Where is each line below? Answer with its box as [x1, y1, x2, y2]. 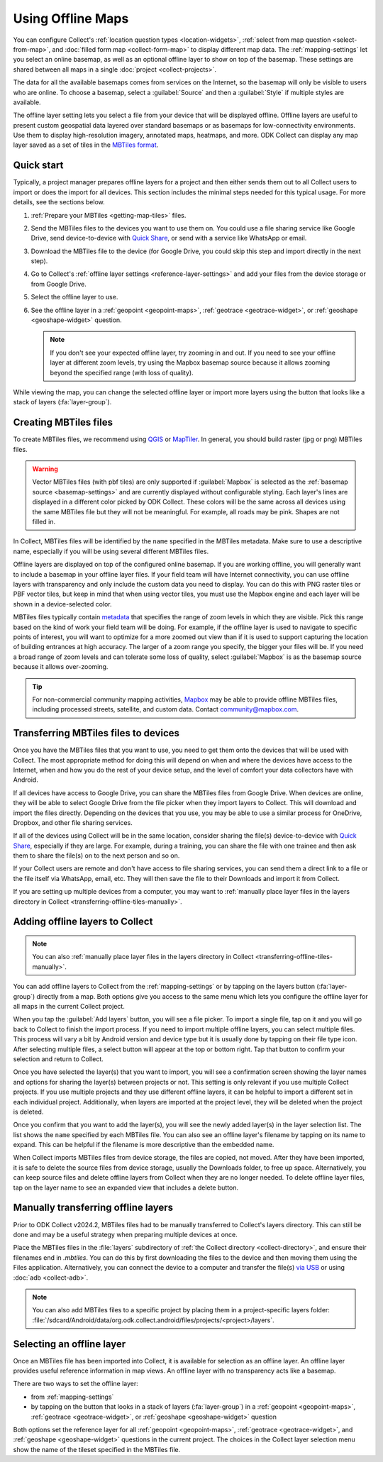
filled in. [32, 518, 56, 526]
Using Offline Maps [13, 11, 129, 26]
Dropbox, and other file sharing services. [13, 818, 133, 826]
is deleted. [13, 1107, 44, 1116]
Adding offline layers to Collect [13, 916, 153, 928]
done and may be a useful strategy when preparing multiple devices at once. [13, 1230, 238, 1239]
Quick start [13, 160, 64, 172]
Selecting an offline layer [13, 1338, 126, 1350]
